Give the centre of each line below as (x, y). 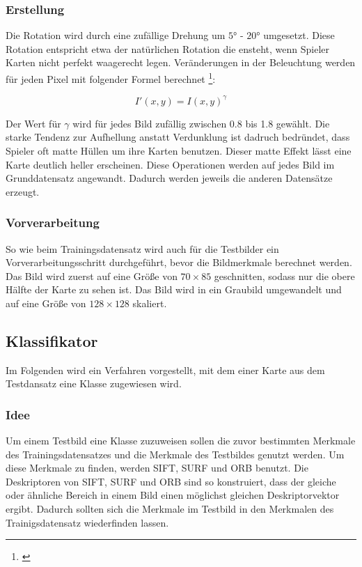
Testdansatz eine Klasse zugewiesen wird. (94, 383)
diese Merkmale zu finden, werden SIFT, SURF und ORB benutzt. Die (157, 468)
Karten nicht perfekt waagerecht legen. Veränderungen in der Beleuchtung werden (181, 62)
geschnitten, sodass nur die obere (284, 275)
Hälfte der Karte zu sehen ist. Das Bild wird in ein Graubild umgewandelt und (174, 289)
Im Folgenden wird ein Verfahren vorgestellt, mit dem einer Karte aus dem (165, 370)
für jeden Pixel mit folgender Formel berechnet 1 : (111, 78)
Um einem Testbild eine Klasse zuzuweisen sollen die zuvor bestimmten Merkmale (181, 441)
